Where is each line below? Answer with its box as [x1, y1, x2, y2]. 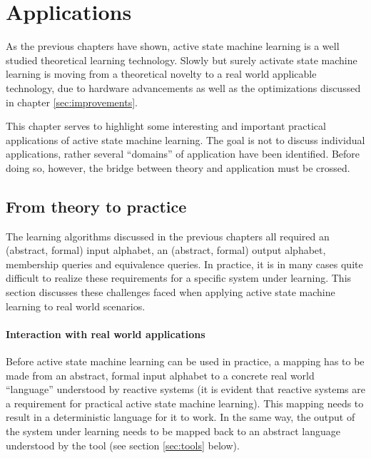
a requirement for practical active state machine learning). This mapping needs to [6, 395, 364, 410]
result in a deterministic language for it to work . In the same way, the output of [6, 409, 355, 424]
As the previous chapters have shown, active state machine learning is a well [6, 39, 340, 54]
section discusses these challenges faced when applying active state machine [6, 285, 335, 300]
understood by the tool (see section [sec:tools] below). [6, 437, 240, 452]
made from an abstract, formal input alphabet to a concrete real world [6, 367, 315, 382]
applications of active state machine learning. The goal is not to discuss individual [6, 132, 365, 147]
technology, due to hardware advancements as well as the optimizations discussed [6, 80, 361, 95]
